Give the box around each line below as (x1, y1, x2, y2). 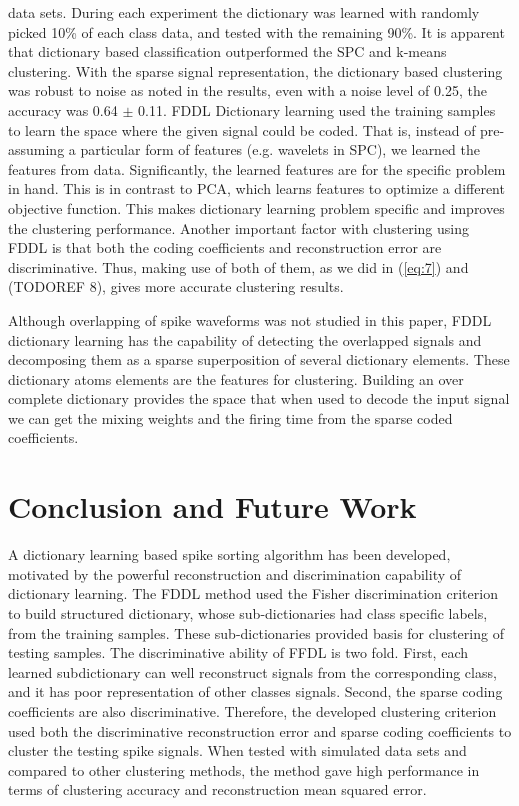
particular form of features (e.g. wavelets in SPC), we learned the (80, 139, 481, 160)
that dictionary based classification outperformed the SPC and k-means (8, 41, 447, 62)
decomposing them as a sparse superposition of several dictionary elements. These (8, 349, 510, 370)
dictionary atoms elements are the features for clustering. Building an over (8, 368, 464, 389)
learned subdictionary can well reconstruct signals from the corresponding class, (8, 661, 497, 682)
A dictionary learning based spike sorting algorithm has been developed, (8, 544, 451, 565)
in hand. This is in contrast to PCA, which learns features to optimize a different (8, 178, 505, 199)
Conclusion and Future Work (8, 486, 417, 527)
